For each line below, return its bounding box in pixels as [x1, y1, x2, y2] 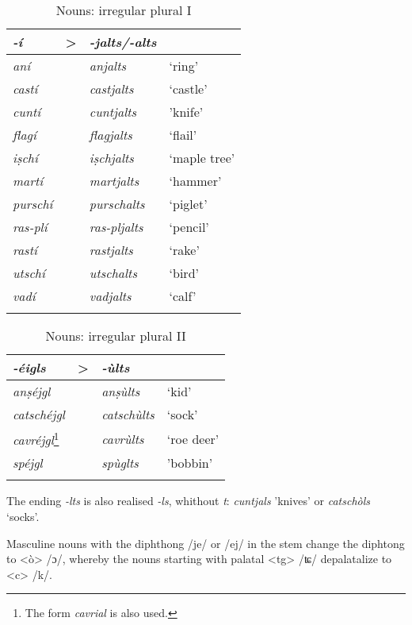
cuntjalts [89, 102, 137, 121]
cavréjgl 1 [13, 428, 59, 449]
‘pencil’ [169, 218, 209, 236]
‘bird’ [169, 264, 199, 282]
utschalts [89, 264, 137, 282]
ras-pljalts [89, 218, 143, 236]
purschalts [89, 195, 145, 213]
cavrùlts [101, 429, 144, 448]
